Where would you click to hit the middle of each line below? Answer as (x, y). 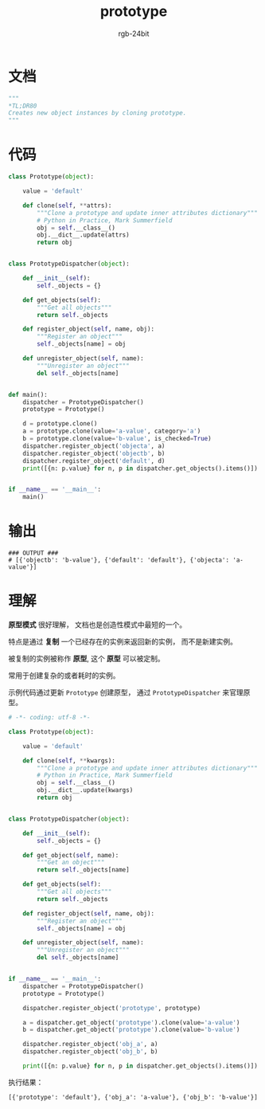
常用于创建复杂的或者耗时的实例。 (64, 675)
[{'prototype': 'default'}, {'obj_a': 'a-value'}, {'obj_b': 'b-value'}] (133, 1097)
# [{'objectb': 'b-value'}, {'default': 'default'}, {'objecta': (119, 560)
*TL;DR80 (23, 106)
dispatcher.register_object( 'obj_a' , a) (90, 1044)
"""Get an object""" (71, 863)
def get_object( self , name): (71, 855)
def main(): (28, 394)
